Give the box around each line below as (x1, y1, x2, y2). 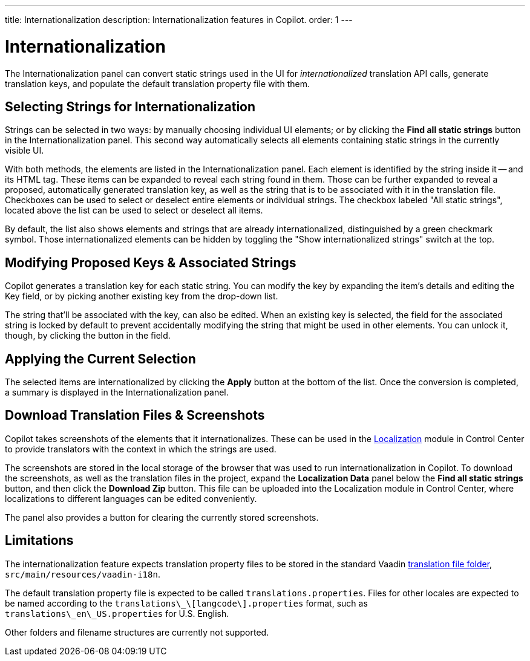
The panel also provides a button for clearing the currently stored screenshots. (5, 512, 319, 523)
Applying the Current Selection (5, 351, 196, 366)
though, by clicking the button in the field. (5, 330, 171, 341)
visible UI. (5, 145, 44, 156)
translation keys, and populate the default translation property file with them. (5, 78, 310, 89)
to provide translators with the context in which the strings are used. (5, 443, 276, 454)
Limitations (5, 533, 74, 549)
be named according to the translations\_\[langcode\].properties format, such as (5, 598, 368, 608)
